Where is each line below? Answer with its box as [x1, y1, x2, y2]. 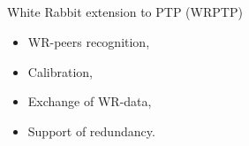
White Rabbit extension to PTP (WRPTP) [7, 3, 243, 21]
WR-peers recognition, [27, 32, 150, 50]
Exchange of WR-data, [27, 92, 152, 111]
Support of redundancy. [27, 121, 155, 140]
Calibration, [27, 62, 93, 81]
